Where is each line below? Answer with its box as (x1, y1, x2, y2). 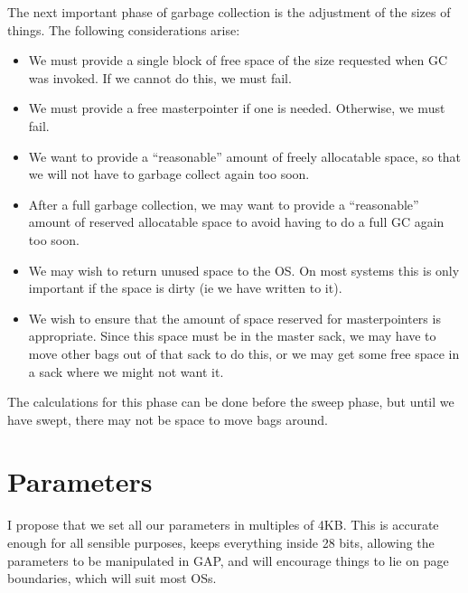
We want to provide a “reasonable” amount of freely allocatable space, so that (28, 146, 462, 165)
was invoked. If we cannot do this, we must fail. (28, 68, 292, 87)
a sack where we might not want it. (28, 362, 224, 381)
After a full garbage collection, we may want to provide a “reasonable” (28, 194, 419, 213)
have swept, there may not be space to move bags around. (7, 409, 328, 428)
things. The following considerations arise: (7, 20, 240, 39)
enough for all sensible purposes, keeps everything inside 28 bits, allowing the (7, 533, 435, 551)
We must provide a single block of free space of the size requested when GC (28, 51, 448, 70)
